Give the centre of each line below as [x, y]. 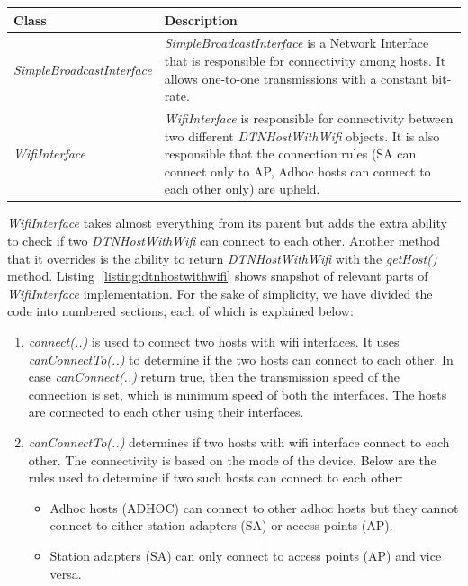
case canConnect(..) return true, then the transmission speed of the [214, 377]
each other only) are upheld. [242, 189]
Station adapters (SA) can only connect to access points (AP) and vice [246, 555]
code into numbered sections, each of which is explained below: [180, 311]
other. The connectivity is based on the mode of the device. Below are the [232, 460]
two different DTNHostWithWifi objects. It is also [302, 135]
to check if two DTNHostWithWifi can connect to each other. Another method [224, 241]
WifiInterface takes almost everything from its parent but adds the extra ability [227, 223]
